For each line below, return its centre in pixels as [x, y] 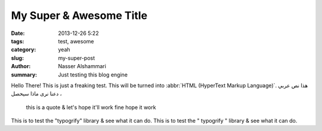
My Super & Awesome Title [79, 15]
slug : [17, 58]
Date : [18, 33]
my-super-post [77, 58]
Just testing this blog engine [93, 75]
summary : [24, 75]
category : [24, 50]
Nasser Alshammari [82, 66]
